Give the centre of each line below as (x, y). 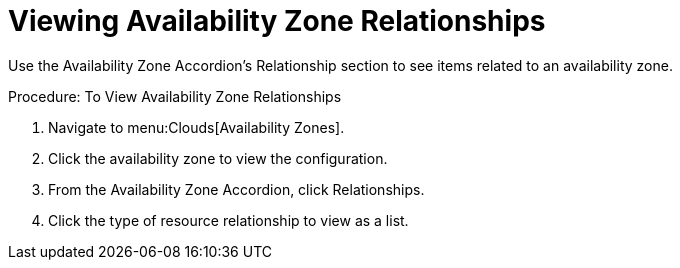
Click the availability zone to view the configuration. (218, 158)
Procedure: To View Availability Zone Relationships (175, 96)
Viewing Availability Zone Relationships (277, 21)
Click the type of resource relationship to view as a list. (228, 220)
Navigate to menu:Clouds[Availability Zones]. (196, 127)
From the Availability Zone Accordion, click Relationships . (236, 189)
